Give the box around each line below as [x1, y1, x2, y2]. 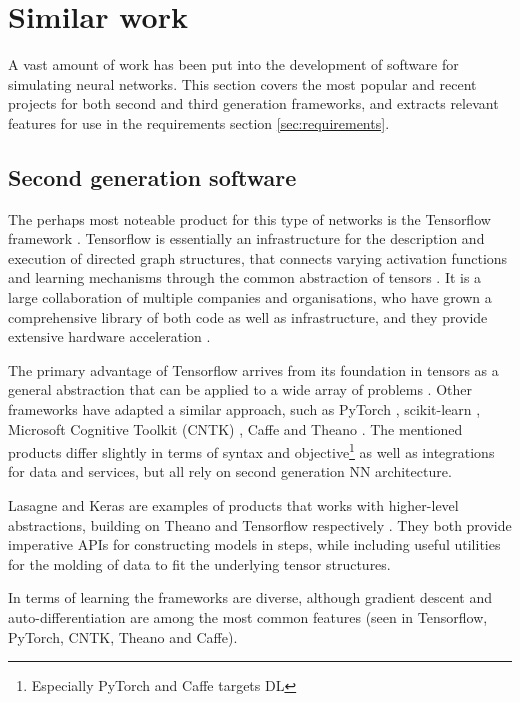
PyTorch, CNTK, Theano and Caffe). [8, 626, 238, 647]
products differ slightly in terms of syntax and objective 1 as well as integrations [8, 439, 495, 462]
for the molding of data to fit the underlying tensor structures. [8, 553, 391, 574]
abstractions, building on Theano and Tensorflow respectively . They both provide [8, 514, 512, 535]
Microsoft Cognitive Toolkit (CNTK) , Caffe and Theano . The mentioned [8, 418, 463, 439]
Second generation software [8, 161, 297, 192]
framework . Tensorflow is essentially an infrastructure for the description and [8, 228, 485, 249]
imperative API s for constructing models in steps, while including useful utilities [8, 534, 501, 555]
